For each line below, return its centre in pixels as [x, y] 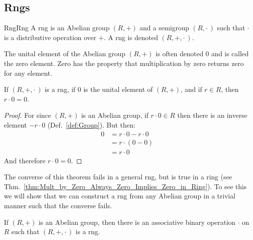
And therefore [25, 160]
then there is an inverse [212, 115]
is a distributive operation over [50, 37]
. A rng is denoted [131, 37]
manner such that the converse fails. [58, 206]
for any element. [28, 73]
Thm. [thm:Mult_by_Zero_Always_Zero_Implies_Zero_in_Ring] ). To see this [125, 186]
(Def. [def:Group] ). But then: [92, 124]
